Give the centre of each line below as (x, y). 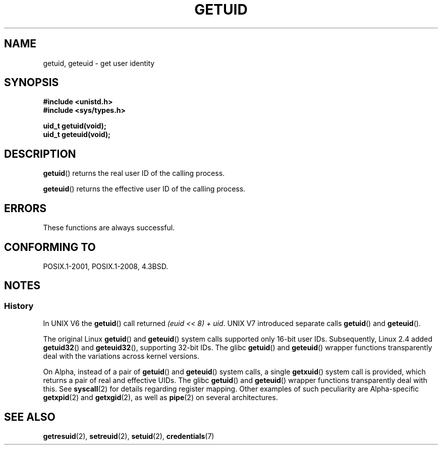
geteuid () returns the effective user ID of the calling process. (144, 189)
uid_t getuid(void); (75, 126)
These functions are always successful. (109, 228)
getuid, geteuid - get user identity (99, 63)
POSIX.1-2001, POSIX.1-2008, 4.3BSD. (106, 266)
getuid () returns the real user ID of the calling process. (134, 173)
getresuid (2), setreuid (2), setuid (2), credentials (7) (129, 436)
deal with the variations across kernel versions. (121, 356)
